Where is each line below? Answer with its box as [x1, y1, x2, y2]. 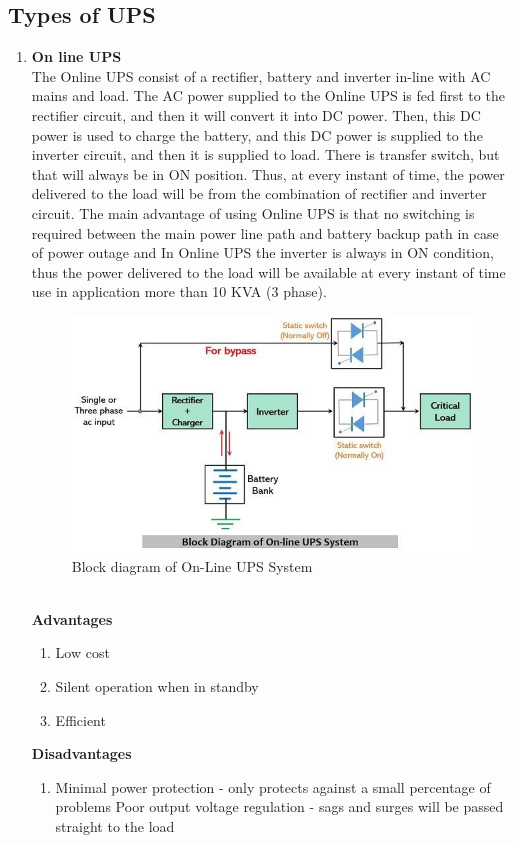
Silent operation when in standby [55, 676, 259, 696]
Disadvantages [31, 743, 132, 764]
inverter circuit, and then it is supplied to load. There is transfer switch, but [31, 144, 500, 165]
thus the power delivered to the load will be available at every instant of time [31, 261, 506, 282]
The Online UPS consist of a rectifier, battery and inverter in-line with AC [31, 65, 491, 86]
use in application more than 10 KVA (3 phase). [31, 281, 327, 302]
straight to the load [55, 815, 175, 836]
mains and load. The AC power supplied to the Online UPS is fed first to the [31, 85, 505, 106]
